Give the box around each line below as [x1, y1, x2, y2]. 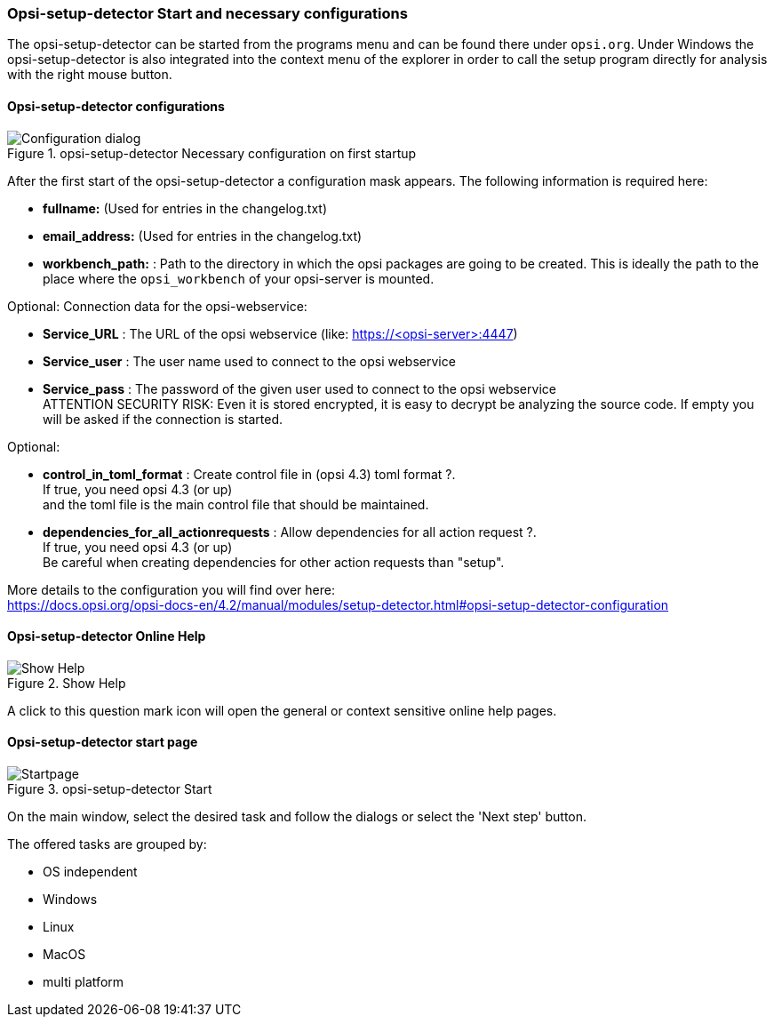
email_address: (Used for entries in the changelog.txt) [43, 228, 363, 244]
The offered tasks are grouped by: [7, 836, 207, 852]
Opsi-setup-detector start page [7, 734, 198, 750]
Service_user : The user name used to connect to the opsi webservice [43, 353, 456, 369]
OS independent [43, 864, 138, 880]
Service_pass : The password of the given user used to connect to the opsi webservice [43, 380, 556, 396]
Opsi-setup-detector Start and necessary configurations [7, 4, 408, 22]
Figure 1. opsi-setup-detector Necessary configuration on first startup [7, 145, 417, 161]
